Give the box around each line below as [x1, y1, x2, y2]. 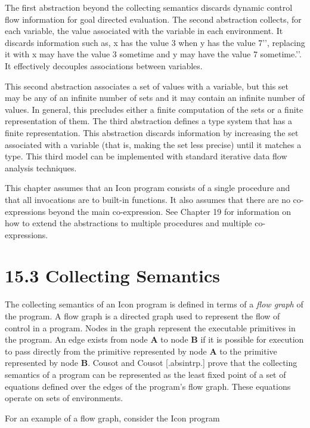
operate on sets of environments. [5, 392, 123, 404]
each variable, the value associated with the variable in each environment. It [5, 24, 283, 37]
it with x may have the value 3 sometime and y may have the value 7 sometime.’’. [5, 48, 302, 60]
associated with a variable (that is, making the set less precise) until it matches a [5, 138, 302, 150]
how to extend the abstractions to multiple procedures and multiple [5, 217, 252, 229]
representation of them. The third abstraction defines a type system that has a [5, 115, 293, 127]
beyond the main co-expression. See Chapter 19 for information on [48, 205, 292, 217]
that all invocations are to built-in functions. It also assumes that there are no [5, 193, 290, 205]
